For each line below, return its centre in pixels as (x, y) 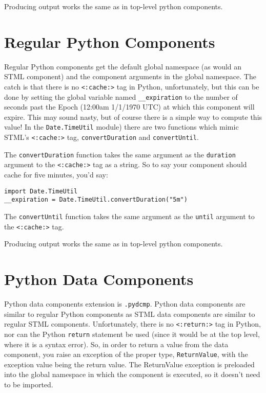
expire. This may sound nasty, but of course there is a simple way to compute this (133, 117)
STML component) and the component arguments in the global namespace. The (130, 76)
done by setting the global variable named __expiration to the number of (121, 96)
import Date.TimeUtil (41, 191)
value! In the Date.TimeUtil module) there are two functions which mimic (121, 127)
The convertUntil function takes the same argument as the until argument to (129, 216)
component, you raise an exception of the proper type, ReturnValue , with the (126, 354)
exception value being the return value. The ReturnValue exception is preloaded (129, 364)
